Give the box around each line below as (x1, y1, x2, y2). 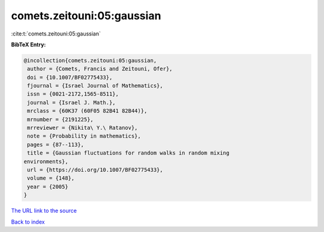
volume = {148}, (27, 175, 75, 182)
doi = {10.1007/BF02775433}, (27, 74, 113, 81)
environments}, (23, 158, 68, 165)
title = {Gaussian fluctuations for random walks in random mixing (27, 150, 230, 156)
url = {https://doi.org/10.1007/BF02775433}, (27, 166, 163, 173)
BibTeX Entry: (11, 41, 46, 48)
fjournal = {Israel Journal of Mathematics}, (27, 82, 163, 90)
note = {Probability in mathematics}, (27, 133, 141, 139)
